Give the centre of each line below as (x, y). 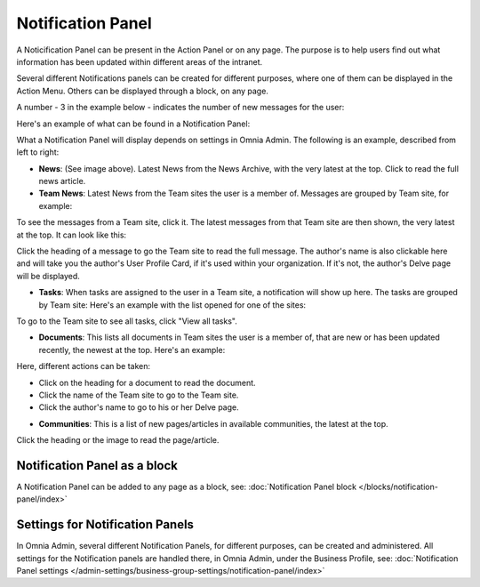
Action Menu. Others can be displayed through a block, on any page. (142, 91)
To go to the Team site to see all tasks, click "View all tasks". (127, 321)
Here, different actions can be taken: (84, 366)
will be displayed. (48, 276)
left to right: (38, 152)
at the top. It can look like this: (72, 235)
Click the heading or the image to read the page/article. (118, 440)
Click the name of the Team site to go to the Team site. (139, 395)
